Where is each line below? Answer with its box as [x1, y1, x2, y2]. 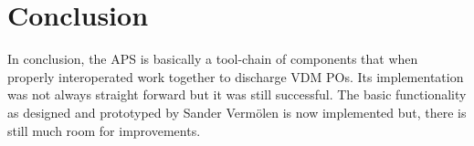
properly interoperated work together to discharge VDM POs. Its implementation [7, 67, 464, 86]
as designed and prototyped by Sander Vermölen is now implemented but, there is [7, 102, 467, 121]
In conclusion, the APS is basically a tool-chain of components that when [7, 49, 418, 68]
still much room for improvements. [7, 120, 201, 140]
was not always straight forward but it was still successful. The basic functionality [7, 85, 467, 104]
